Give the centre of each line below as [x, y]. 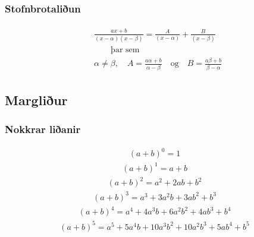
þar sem [125, 50]
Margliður [36, 99]
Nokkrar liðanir [43, 129]
